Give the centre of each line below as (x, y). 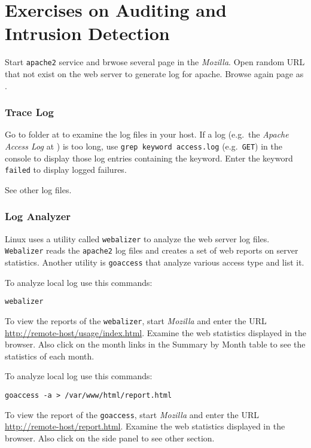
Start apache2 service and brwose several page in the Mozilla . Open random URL (155, 62)
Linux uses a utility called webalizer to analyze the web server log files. (137, 238)
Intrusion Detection (87, 33)
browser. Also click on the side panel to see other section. (110, 438)
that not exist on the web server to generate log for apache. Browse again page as (154, 73)
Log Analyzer (38, 216)
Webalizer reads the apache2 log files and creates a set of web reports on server (152, 250)
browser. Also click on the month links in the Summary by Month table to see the (155, 344)
